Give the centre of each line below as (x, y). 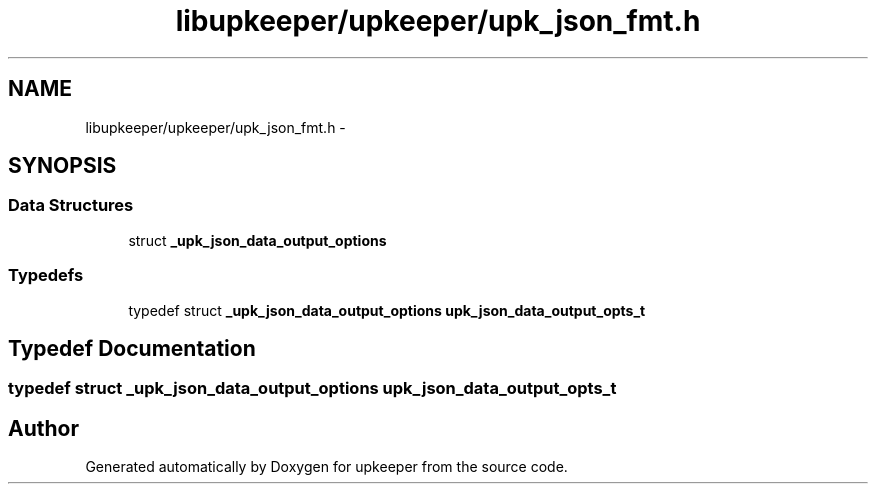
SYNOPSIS (62, 166)
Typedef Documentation (132, 348)
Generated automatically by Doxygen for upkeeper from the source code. (326, 467)
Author (43, 428)
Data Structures (71, 205)
